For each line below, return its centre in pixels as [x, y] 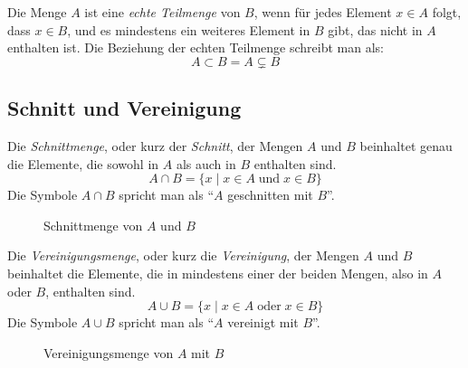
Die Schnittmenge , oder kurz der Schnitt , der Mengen [155, 145]
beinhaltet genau [406, 145]
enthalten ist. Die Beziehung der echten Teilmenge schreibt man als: [196, 47]
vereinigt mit [263, 322]
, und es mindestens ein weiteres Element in [189, 29]
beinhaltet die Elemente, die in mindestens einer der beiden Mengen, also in [218, 273]
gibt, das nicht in [375, 29]
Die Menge [37, 12]
